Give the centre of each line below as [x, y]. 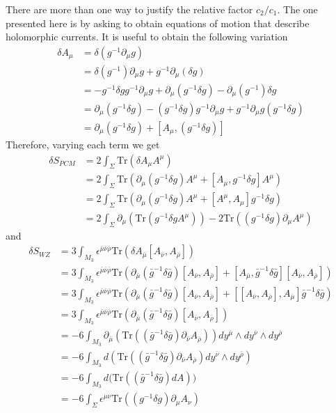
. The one [297, 9]
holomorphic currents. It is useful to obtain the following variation [147, 37]
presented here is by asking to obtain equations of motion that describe [158, 23]
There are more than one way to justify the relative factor [129, 9]
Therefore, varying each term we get [83, 144]
